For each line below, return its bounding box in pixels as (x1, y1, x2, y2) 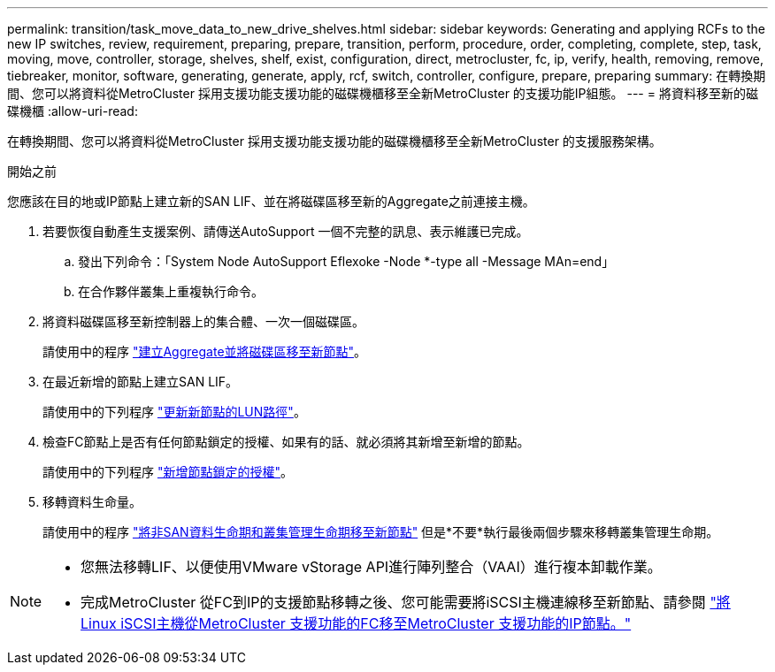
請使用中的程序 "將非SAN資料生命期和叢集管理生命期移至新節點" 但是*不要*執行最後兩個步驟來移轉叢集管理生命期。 (42, 524, 719, 539)
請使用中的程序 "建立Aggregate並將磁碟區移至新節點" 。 (42, 344, 367, 359)
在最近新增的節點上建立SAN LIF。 (42, 374, 239, 389)
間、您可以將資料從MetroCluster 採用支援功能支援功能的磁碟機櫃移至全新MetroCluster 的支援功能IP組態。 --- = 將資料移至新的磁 (7, 86, 758, 101)
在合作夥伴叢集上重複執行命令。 (78, 284, 264, 299)
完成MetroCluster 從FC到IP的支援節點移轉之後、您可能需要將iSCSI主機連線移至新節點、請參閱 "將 (81, 593, 731, 611)
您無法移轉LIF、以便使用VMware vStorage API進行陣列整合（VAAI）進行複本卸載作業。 (81, 558, 662, 576)
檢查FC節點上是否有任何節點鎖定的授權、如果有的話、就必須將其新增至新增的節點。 (42, 434, 530, 449)
